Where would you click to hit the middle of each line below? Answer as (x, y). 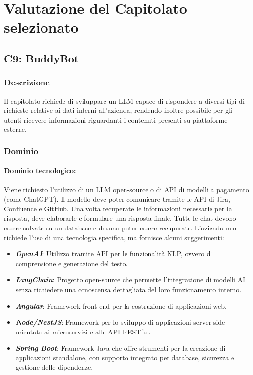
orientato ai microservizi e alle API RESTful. (83, 331)
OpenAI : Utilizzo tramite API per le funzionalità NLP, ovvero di (114, 254)
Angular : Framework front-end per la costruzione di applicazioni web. (121, 305)
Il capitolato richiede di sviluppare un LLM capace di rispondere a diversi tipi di (124, 100)
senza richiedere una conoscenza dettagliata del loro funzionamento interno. (128, 289)
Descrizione (27, 82)
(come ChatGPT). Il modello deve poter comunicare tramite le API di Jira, (117, 199)
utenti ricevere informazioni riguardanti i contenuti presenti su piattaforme (116, 119)
